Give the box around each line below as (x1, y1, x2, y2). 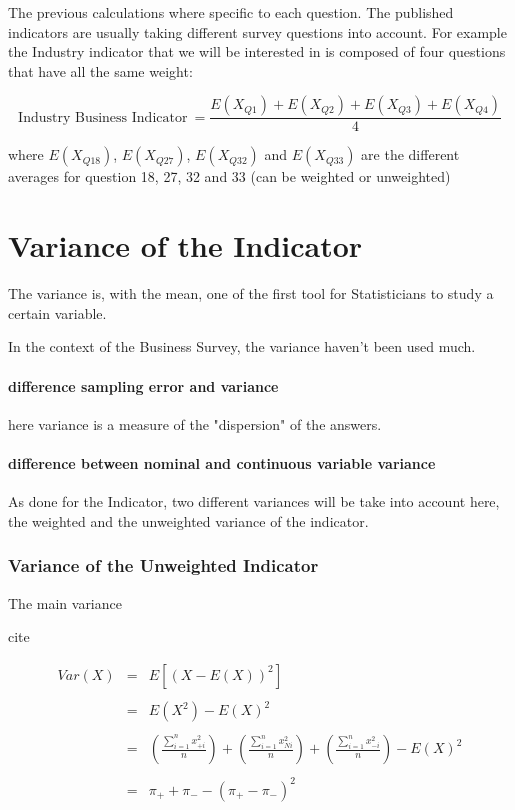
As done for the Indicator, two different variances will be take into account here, (8, 491, 500, 512)
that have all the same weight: (8, 60, 193, 81)
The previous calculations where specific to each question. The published (8, 2, 454, 22)
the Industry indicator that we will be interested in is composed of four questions (8, 41, 506, 62)
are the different (361, 144, 460, 165)
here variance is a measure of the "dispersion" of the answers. (8, 413, 382, 434)
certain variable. (8, 302, 107, 323)
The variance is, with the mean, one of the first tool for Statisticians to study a (8, 283, 494, 304)
